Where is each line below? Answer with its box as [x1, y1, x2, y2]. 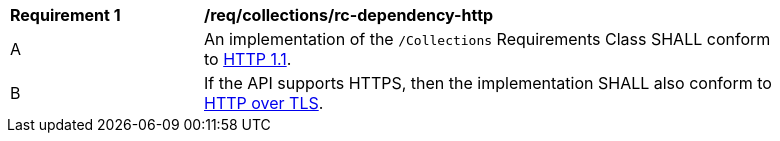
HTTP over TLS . [204, 93, 324, 113]
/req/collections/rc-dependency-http [204, 5, 494, 25]
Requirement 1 [10, 5, 121, 25]
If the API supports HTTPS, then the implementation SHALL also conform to [204, 73, 772, 93]
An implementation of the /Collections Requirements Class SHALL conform [204, 29, 771, 49]
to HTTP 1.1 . [204, 49, 292, 69]
